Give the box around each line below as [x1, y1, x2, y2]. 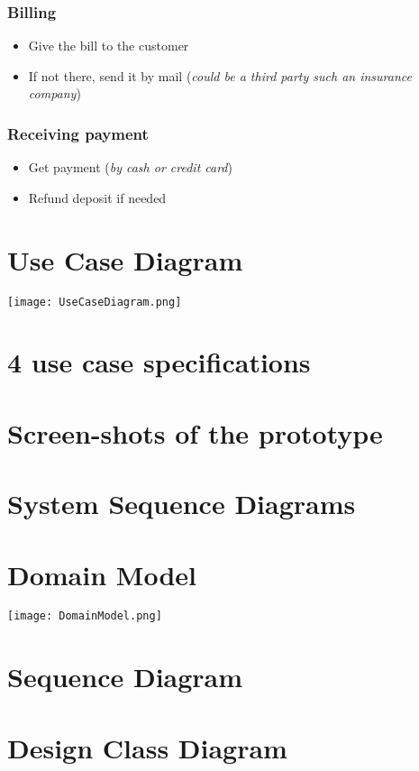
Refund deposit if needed [28, 188, 167, 207]
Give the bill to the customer [28, 36, 189, 55]
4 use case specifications [7, 344, 311, 381]
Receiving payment [7, 122, 149, 144]
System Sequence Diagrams [7, 485, 356, 522]
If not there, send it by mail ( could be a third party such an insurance [28, 66, 412, 85]
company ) [28, 84, 81, 103]
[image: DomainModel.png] [7, 610, 162, 623]
